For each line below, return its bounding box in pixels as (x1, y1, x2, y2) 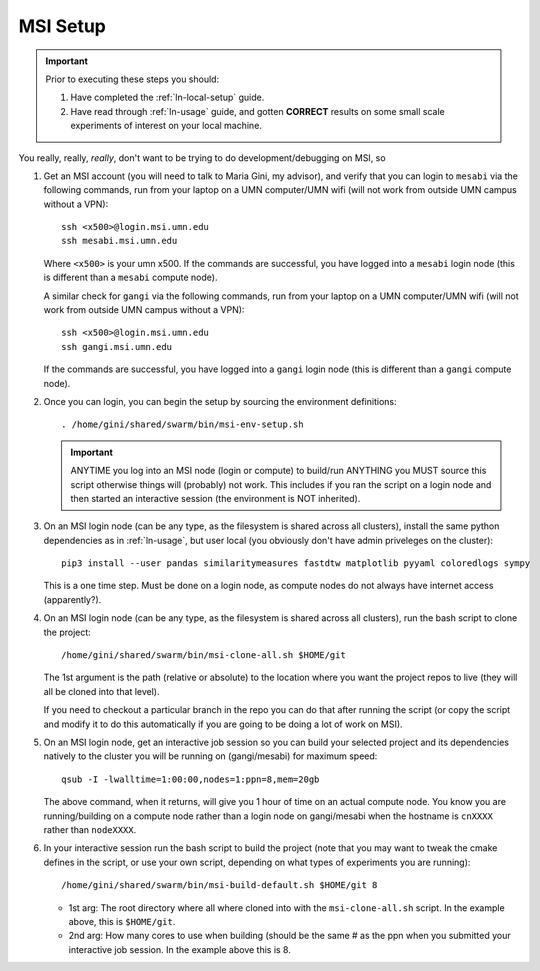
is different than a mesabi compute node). (43, 271, 218, 284)
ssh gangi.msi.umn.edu (61, 341, 173, 352)
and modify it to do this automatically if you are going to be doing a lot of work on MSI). (43, 718, 404, 730)
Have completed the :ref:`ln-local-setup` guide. (70, 91, 265, 104)
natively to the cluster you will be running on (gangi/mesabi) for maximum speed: (43, 750, 378, 762)
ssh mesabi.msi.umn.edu (61, 235, 178, 247)
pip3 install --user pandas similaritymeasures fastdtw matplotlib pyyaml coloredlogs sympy (61, 558, 531, 569)
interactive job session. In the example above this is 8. (68, 943, 292, 955)
